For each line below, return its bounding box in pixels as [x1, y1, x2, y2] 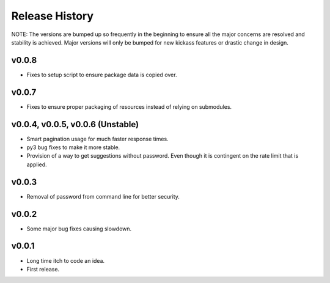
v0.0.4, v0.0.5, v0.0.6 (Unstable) [11, 119, 139, 130]
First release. [26, 265, 60, 273]
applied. [26, 161, 47, 168]
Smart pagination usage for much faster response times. [26, 135, 169, 142]
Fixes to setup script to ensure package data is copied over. [26, 71, 177, 78]
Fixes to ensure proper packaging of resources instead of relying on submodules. [26, 103, 232, 110]
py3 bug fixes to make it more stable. [26, 144, 120, 151]
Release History [11, 9, 94, 23]
